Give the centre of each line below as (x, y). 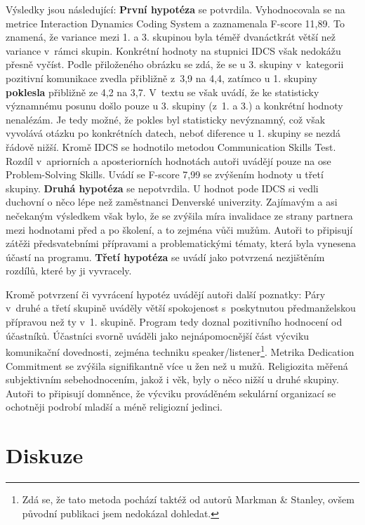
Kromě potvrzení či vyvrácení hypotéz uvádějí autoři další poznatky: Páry (166, 294)
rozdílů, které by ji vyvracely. (69, 271)
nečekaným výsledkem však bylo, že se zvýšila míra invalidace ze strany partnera (179, 215)
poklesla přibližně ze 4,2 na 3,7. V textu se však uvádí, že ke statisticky (162, 92)
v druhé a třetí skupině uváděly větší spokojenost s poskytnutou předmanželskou (181, 308)
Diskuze (45, 455)
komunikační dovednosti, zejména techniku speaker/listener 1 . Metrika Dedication (180, 351)
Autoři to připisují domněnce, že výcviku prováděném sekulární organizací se (171, 393)
